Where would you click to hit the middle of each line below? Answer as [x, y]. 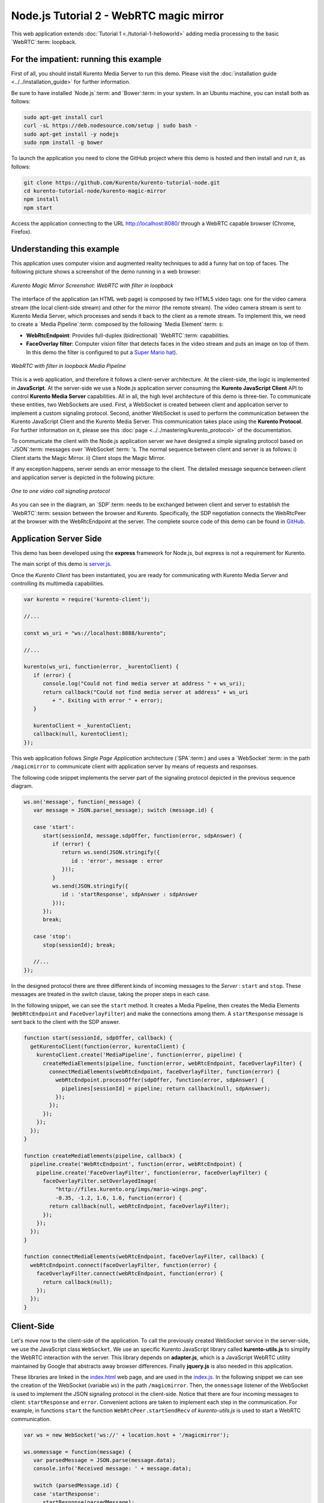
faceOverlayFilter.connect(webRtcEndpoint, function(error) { [130, 1274]
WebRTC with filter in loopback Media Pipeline [68, 366]
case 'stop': [52, 937]
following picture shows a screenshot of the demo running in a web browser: [106, 272]
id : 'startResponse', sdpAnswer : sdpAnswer [130, 895]
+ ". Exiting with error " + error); [107, 700]
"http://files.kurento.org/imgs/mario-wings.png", [131, 1189]
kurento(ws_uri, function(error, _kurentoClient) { [101, 667]
